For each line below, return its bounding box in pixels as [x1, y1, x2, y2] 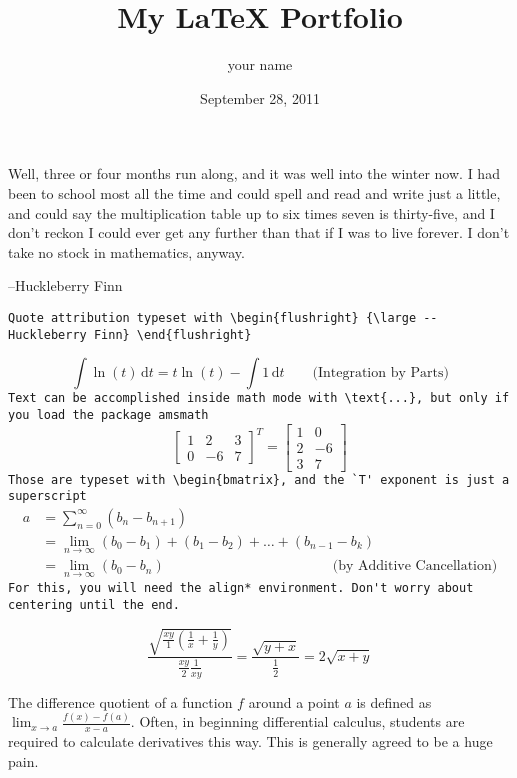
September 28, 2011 [200, 87, 320, 108]
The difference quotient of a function [8, 691, 233, 712]
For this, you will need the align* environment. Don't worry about [8, 581, 474, 596]
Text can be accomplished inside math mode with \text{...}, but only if [8, 391, 510, 406]
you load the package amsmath [8, 407, 209, 422]
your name [227, 54, 293, 75]
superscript [8, 489, 87, 504]
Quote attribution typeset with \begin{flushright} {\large [8, 310, 417, 325]
